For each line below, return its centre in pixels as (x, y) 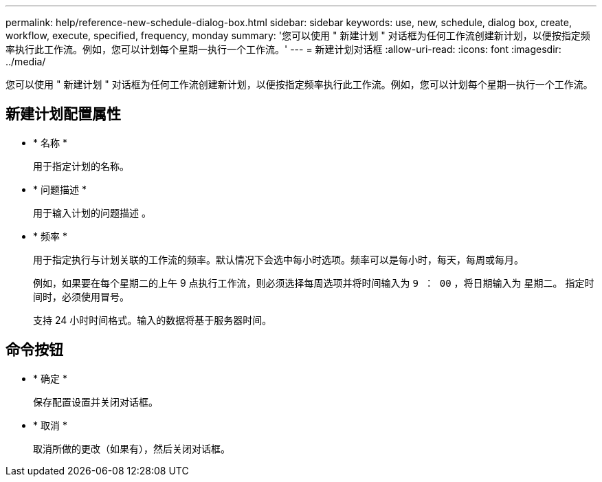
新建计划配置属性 (63, 114)
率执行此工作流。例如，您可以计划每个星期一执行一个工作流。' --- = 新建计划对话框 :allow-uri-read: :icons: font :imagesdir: (283, 49)
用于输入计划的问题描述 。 (92, 212)
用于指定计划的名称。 (81, 166)
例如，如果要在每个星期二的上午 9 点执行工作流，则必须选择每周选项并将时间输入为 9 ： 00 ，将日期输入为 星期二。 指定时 (314, 283)
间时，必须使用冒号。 (81, 296)
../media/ (26, 62)
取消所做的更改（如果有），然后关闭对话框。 (132, 448)
